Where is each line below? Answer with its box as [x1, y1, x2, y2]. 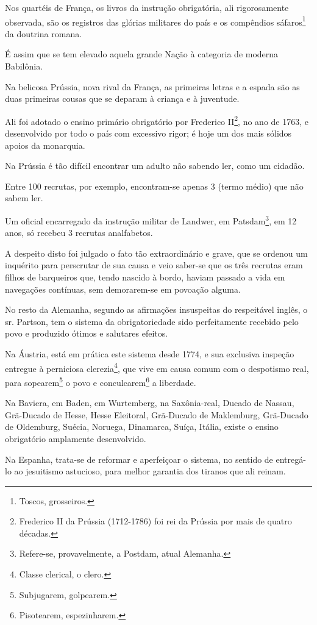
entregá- [276, 452, 306, 465]
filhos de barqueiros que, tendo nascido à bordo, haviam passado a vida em [5, 271, 285, 284]
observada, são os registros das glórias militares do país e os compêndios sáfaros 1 [5, 13, 306, 28]
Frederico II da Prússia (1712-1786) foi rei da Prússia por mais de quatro [19, 515, 292, 527]
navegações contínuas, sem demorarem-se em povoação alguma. [5, 282, 241, 295]
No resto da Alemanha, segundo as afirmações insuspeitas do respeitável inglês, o [5, 303, 308, 316]
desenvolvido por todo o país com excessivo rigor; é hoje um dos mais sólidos [5, 127, 292, 140]
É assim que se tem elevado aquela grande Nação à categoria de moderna [5, 48, 279, 60]
